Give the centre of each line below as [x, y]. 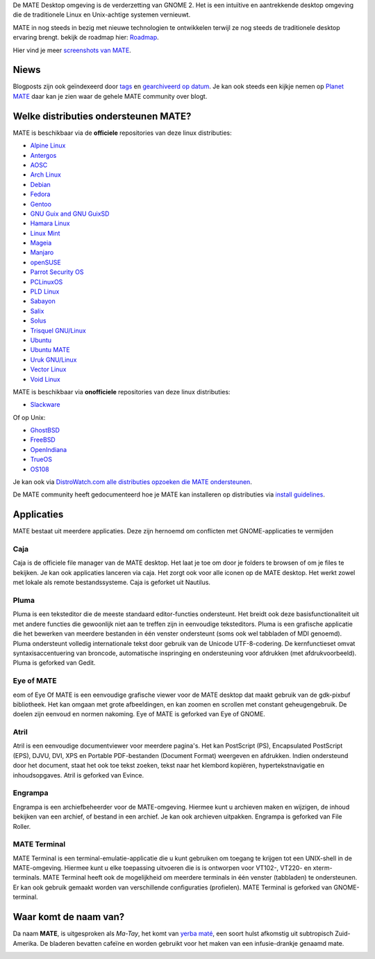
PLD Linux [45, 291]
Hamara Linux [50, 223]
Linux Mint [45, 233]
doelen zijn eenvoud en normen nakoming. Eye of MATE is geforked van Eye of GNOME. [139, 714]
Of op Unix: [29, 417]
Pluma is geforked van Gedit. [54, 663]
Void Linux [45, 379]
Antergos [43, 155]
